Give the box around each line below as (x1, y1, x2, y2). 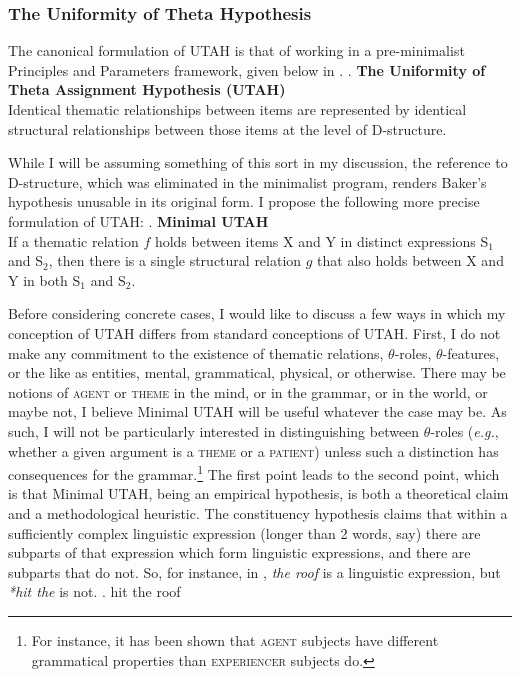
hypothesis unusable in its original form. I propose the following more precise (8, 191, 480, 212)
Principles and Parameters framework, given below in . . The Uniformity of (8, 59, 486, 80)
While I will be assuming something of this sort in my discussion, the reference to (8, 152, 508, 173)
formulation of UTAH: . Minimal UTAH (8, 210, 269, 231)
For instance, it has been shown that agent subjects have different (31, 629, 439, 650)
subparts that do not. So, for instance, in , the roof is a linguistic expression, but (8, 561, 501, 582)
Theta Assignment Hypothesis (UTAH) (8, 79, 286, 100)
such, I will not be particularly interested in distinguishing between (8, 420, 420, 441)
